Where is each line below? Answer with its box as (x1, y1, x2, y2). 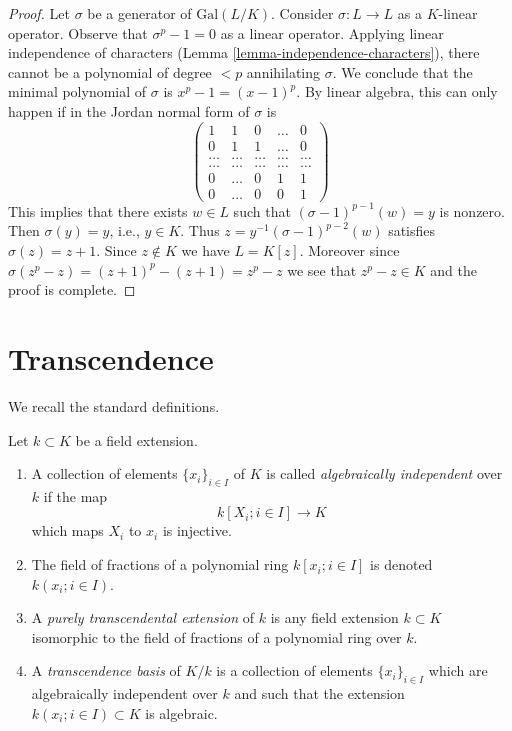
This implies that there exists (8, 200, 188, 221)
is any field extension (270, 607, 399, 628)
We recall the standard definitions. (8, 395, 220, 416)
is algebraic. (145, 702, 218, 723)
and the (430, 259, 478, 280)
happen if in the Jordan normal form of (8, 100, 250, 121)
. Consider (271, 3, 334, 23)
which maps (31, 520, 104, 541)
